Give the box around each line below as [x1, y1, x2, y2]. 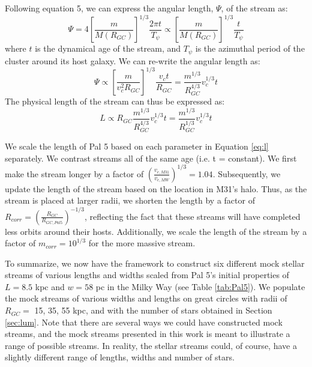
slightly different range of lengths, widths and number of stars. [5, 351, 235, 363]
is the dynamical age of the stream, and [35, 42, 181, 55]
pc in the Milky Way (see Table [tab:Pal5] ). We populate [95, 280, 305, 293]
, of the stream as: [221, 2, 288, 14]
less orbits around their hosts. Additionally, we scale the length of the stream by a [5, 225, 307, 237]
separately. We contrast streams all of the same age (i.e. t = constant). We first [5, 151, 297, 164]
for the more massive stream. [88, 237, 196, 249]
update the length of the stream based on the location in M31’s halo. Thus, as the [5, 182, 307, 195]
